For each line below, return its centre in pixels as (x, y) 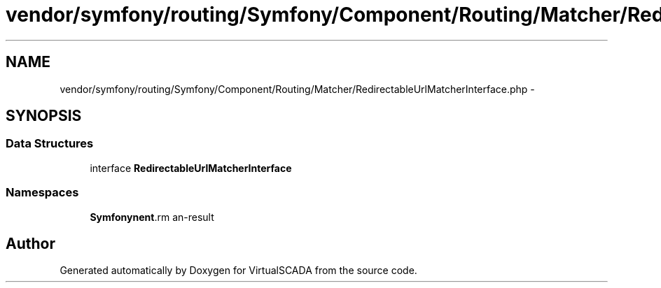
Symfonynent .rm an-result (152, 217)
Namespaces (42, 193)
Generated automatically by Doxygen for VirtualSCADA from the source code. (238, 271)
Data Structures (50, 144)
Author (30, 243)
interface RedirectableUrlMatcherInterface (191, 168)
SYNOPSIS (44, 116)
